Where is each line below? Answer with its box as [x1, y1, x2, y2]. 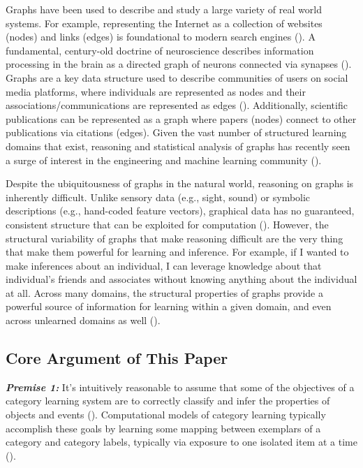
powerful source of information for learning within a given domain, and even [6, 299, 332, 314]
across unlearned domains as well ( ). [6, 313, 161, 328]
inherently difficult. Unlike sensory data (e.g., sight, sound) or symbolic [6, 189, 311, 204]
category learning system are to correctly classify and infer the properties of [6, 393, 330, 408]
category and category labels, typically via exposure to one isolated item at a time [6, 434, 357, 449]
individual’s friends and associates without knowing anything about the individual [6, 272, 357, 286]
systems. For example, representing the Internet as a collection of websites [6, 15, 323, 30]
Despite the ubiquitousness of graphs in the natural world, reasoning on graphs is [6, 176, 354, 191]
